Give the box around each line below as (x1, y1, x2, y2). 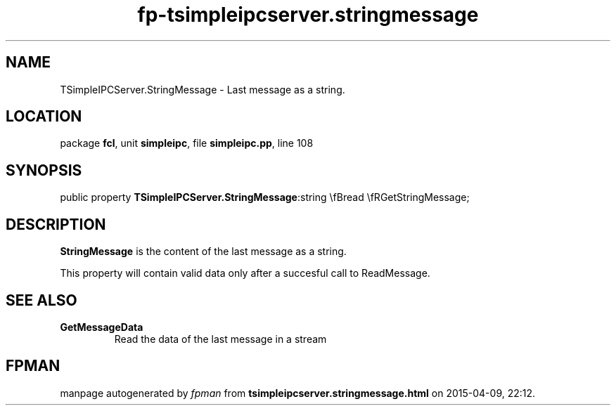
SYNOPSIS (6, 161, 82, 179)
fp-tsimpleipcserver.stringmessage (137, 3, 479, 27)
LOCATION (6, 107, 82, 126)
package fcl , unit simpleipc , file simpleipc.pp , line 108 (60, 137, 314, 150)
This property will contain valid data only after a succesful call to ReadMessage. (60, 267, 430, 280)
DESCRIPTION (6, 215, 106, 233)
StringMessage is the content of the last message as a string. (60, 245, 347, 258)
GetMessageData (60, 320, 143, 333)
